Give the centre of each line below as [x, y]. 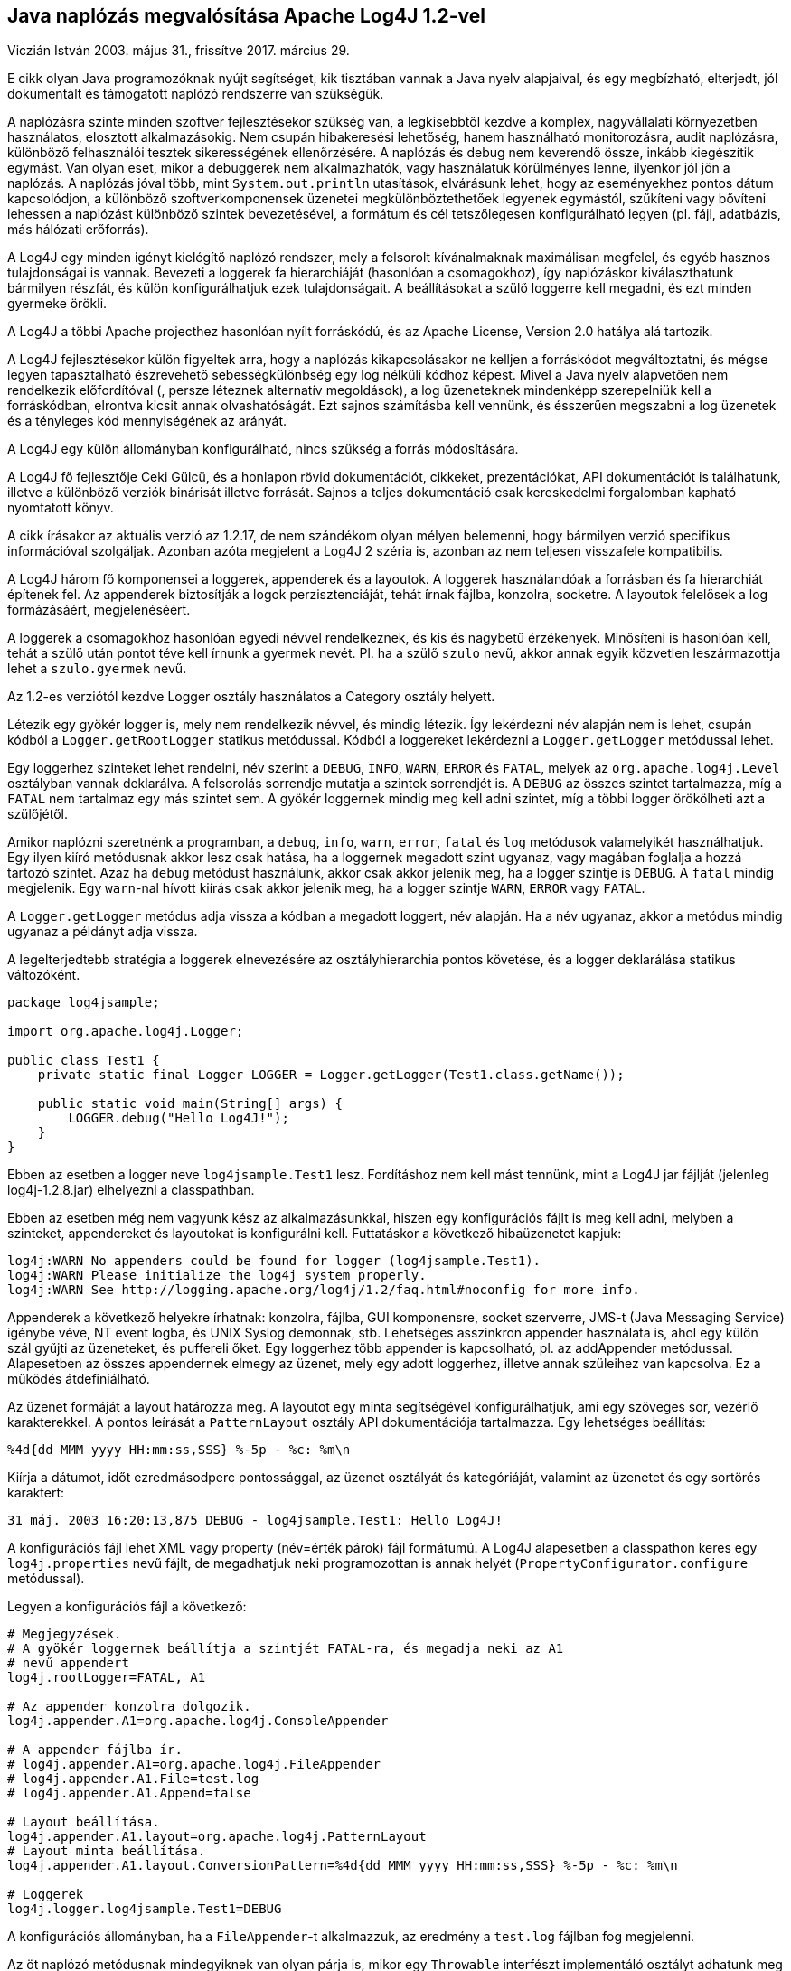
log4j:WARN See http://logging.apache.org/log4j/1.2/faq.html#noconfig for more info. [324, 1290]
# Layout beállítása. [84, 1822]
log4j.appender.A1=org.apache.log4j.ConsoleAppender [198, 1721]
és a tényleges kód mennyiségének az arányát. [147, 421]
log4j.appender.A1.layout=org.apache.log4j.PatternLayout [217, 1837]
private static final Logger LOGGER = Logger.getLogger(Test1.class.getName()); [331, 1075]
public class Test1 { [84, 1061]
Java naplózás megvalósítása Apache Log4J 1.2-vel [246, 16]
